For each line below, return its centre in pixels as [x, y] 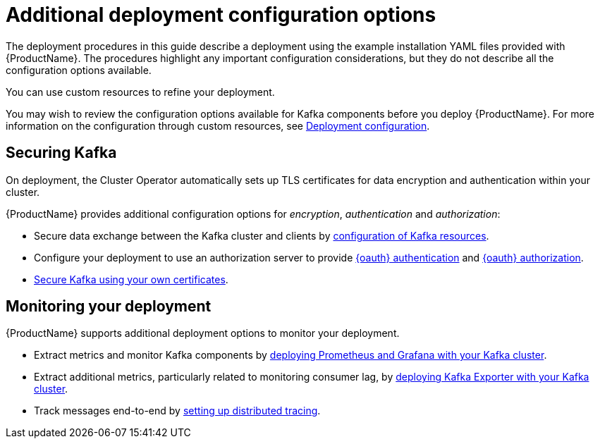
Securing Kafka [61, 153]
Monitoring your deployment [109, 307]
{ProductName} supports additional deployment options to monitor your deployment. [203, 333]
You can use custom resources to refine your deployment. [140, 92]
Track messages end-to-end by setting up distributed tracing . [177, 411]
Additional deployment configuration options [221, 15]
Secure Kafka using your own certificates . [131, 279]
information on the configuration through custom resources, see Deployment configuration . [218, 125]
